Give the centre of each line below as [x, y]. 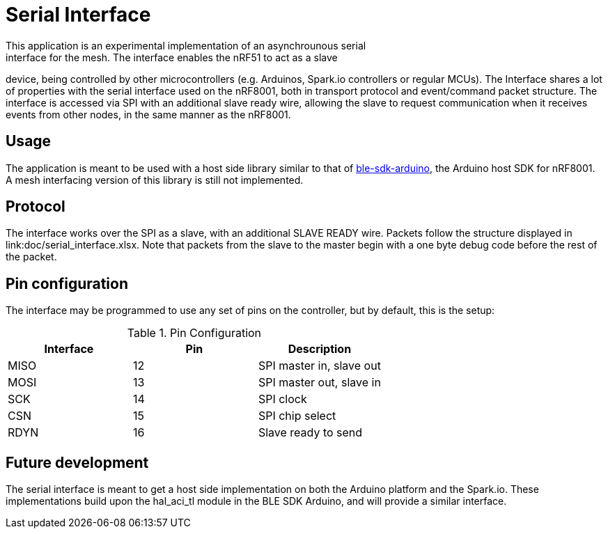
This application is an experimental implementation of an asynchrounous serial [186, 45]
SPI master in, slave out [319, 366]
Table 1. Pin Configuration [194, 333]
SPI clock [282, 399]
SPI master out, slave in [319, 383]
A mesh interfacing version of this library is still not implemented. [155, 180]
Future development [77, 462]
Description [320, 349]
